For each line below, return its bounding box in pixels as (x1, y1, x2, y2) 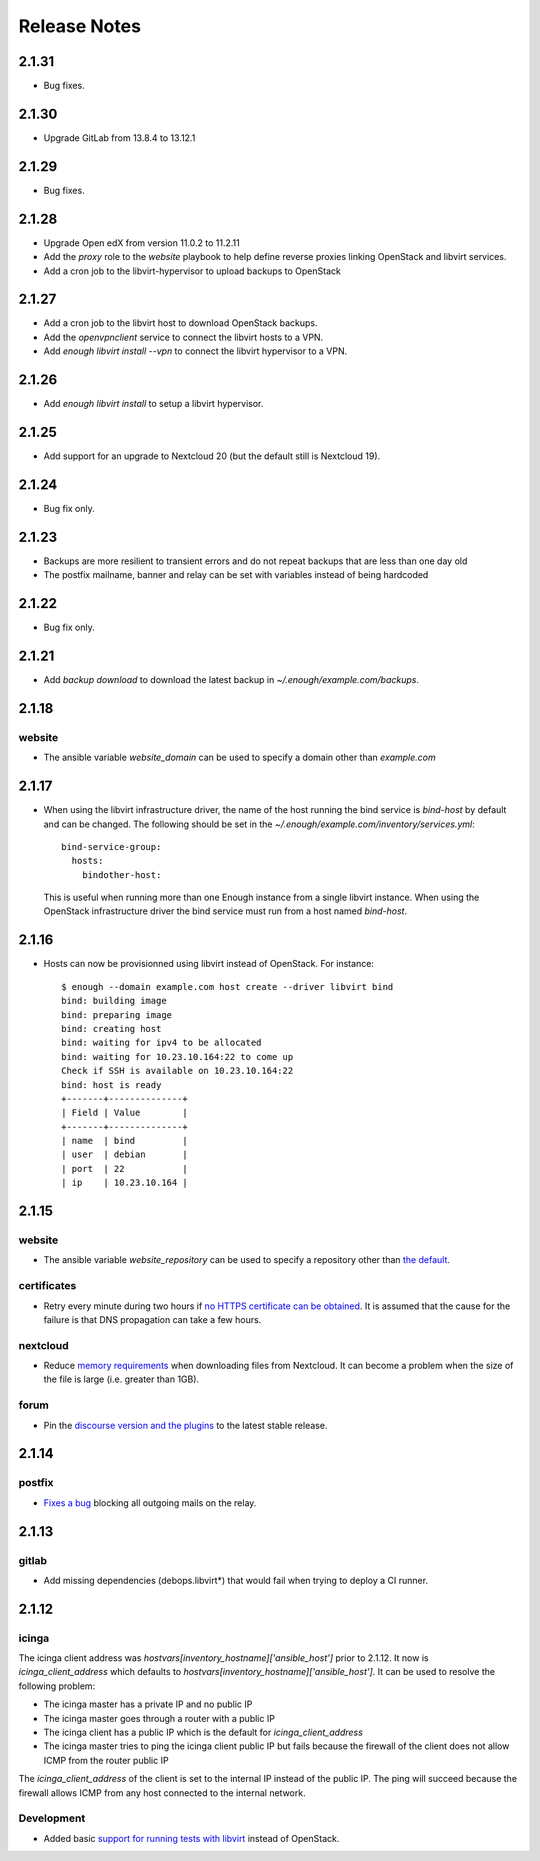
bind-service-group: (61, 841, 162, 852)
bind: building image (61, 995, 167, 1007)
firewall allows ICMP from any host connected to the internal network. (18, 1786, 306, 1799)
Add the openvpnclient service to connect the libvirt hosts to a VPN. (43, 331, 324, 343)
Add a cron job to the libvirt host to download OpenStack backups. (43, 317, 318, 329)
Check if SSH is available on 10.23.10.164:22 (61, 1065, 294, 1077)
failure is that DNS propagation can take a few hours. (43, 1313, 262, 1325)
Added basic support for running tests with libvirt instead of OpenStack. (43, 1832, 340, 1844)
